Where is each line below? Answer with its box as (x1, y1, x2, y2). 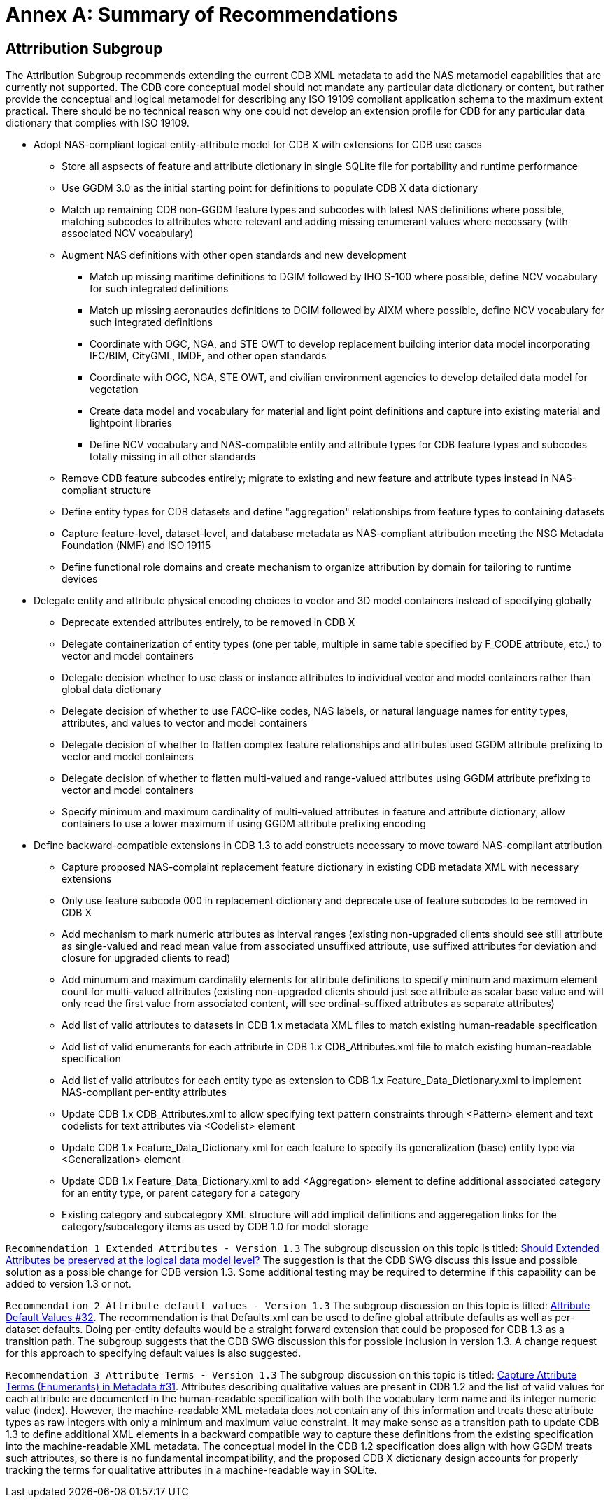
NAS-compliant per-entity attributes (62, 1086, 227, 1099)
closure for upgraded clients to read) (62, 952, 231, 964)
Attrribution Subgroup (6, 39, 163, 57)
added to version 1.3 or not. (6, 1278, 132, 1290)
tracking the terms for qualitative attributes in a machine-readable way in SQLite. (6, 1464, 377, 1476)
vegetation (90, 383, 139, 396)
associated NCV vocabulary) (62, 227, 194, 240)
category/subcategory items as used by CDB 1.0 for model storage (62, 1220, 369, 1233)
